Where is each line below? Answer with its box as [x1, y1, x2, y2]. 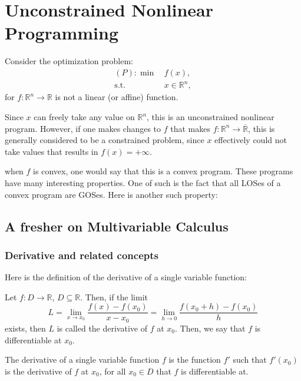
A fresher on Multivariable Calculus [5, 217, 229, 235]
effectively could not [214, 134, 287, 146]
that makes [170, 122, 211, 134]
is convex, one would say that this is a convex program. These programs [33, 165, 293, 177]
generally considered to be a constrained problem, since [5, 134, 204, 146]
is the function [168, 353, 221, 366]
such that [233, 353, 267, 366]
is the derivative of [5, 365, 72, 377]
